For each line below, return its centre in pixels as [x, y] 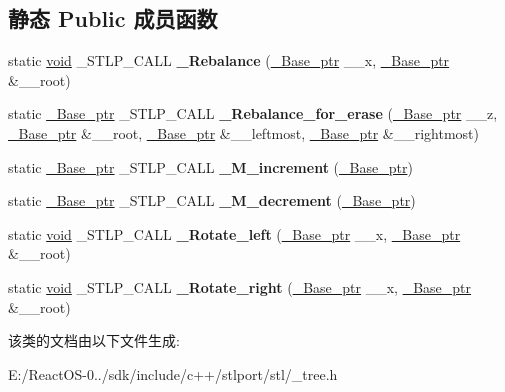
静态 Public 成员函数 [113, 18]
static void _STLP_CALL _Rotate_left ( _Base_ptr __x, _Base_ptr [234, 233]
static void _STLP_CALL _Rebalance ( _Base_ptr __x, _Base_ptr [229, 60]
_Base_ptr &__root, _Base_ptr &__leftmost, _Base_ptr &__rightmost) [243, 132]
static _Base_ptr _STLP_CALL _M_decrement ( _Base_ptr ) [212, 200]
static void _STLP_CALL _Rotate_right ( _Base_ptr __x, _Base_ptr [240, 286]
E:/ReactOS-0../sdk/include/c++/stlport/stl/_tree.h [173, 373]
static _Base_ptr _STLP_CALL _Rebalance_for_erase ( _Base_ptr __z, [253, 113]
